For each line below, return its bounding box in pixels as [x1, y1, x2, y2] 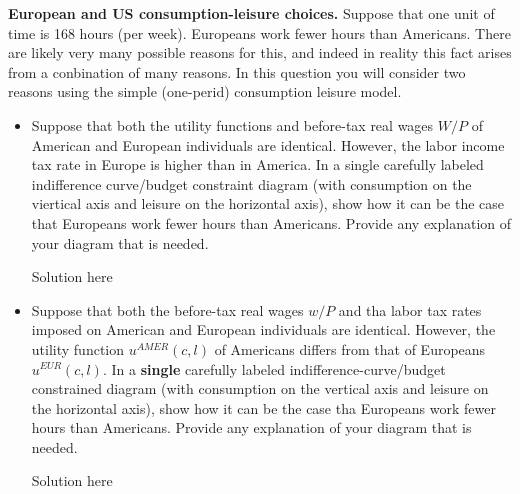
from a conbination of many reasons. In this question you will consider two [8, 61, 466, 82]
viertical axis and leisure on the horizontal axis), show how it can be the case [31, 193, 504, 214]
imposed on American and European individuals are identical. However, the [31, 319, 496, 340]
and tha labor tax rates [338, 299, 482, 320]
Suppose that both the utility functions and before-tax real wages [31, 114, 434, 135]
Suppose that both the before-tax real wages [31, 299, 304, 320]
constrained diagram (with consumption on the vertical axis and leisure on [31, 378, 489, 399]
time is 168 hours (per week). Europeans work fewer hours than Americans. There [8, 22, 511, 43]
